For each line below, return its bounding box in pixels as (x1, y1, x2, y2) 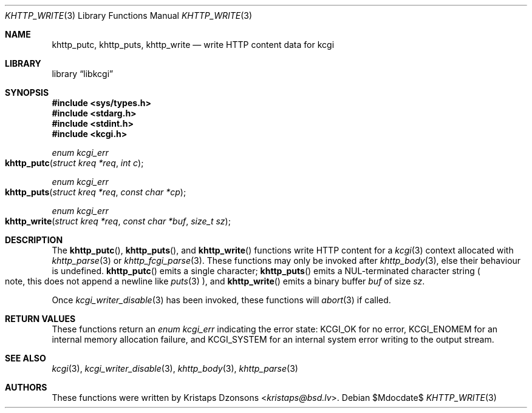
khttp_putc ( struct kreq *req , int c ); (5, 158, 144, 168)
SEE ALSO (5, 353, 46, 363)
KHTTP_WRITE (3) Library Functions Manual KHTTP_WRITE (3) (5, 10, 253, 21)
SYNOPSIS (5, 87, 49, 98)
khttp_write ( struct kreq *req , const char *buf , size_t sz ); (5, 216, 231, 226)
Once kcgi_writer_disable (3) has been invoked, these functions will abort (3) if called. (52, 295, 391, 305)
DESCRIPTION (5, 235, 63, 245)
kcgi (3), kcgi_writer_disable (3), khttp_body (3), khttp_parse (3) (52, 363, 298, 374)
